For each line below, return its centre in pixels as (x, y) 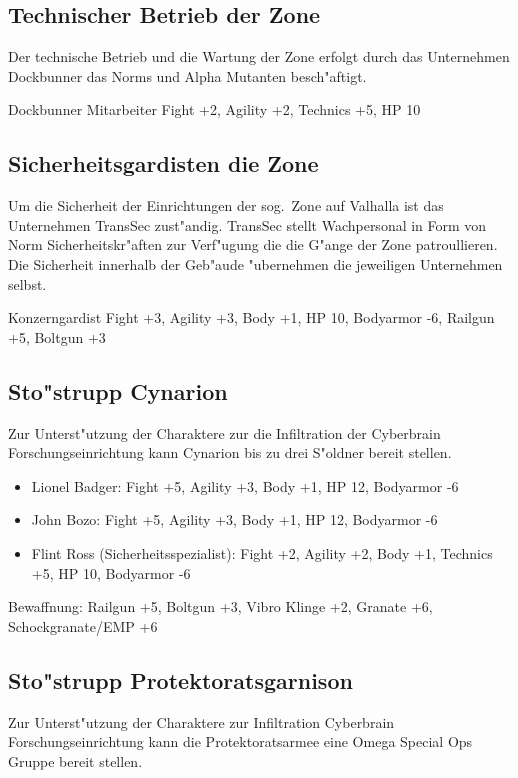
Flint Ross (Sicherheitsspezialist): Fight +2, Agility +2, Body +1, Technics (262, 552)
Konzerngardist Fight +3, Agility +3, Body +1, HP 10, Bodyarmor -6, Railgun (251, 317)
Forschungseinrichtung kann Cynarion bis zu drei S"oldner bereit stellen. (230, 452)
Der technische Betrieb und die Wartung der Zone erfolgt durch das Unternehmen (259, 56)
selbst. (27, 283)
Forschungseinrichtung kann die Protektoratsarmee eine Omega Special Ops (240, 741)
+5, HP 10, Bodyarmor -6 (111, 572)
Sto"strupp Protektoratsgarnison (180, 679)
